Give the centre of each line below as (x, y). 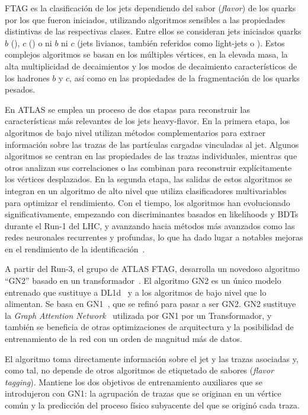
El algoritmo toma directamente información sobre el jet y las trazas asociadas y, (152, 358)
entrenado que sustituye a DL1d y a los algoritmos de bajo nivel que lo (136, 292)
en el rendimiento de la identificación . (75, 248)
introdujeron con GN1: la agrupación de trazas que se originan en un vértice (143, 393)
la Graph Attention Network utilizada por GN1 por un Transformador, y (138, 315)
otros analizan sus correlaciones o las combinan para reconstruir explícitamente (148, 167)
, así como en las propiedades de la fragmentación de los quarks (185, 77)
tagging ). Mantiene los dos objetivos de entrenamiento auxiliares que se (134, 381)
